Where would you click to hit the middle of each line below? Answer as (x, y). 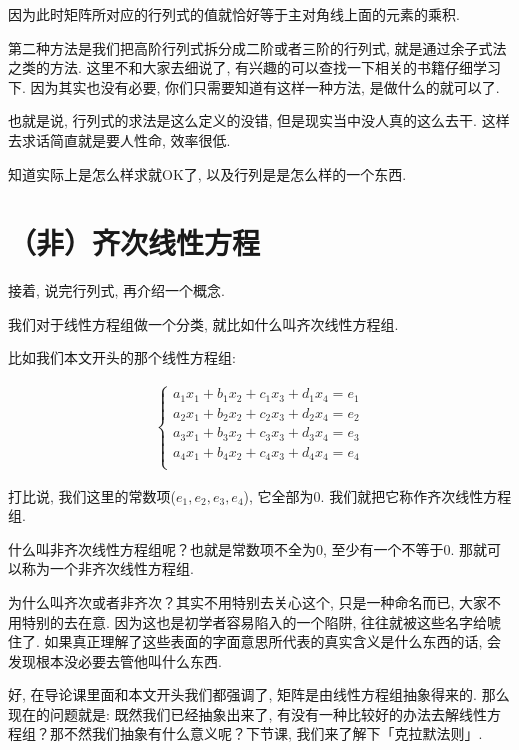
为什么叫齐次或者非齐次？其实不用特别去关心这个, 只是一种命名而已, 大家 (248, 601)
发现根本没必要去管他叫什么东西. (115, 660)
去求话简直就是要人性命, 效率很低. (119, 139)
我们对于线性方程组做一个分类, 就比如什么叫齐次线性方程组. (203, 323)
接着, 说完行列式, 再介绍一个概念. (116, 290)
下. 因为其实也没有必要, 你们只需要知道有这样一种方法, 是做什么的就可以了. (254, 86)
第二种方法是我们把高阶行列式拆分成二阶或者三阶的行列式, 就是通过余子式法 (257, 47)
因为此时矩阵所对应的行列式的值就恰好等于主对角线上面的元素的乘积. (234, 14)
